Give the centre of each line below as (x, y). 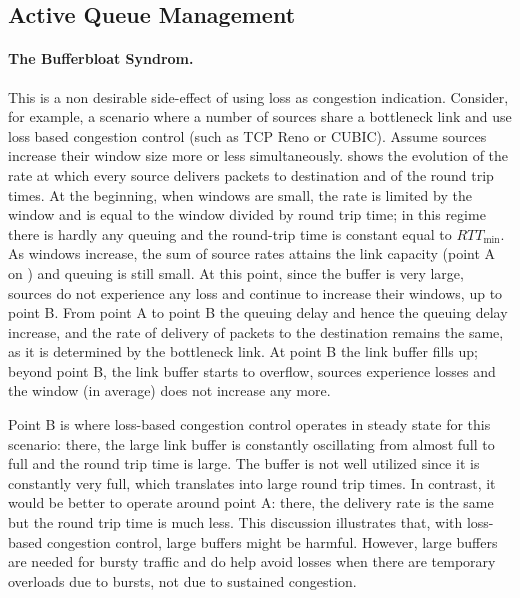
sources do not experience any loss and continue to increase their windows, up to (255, 292)
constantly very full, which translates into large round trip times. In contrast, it (252, 482)
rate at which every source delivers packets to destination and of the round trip (251, 174)
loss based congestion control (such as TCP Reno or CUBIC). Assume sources (247, 135)
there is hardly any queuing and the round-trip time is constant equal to (230, 233)
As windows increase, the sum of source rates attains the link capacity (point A (252, 253)
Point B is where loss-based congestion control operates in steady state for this (249, 424)
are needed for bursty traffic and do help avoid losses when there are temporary (252, 561)
